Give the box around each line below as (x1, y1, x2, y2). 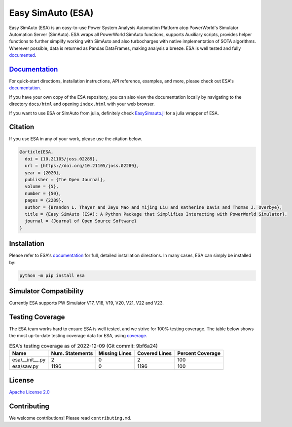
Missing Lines (98, 350, 132, 357)
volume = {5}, (25, 184, 59, 190)
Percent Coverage (177, 350, 221, 357)
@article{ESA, (19, 149, 54, 155)
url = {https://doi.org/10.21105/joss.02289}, (25, 163, 140, 169)
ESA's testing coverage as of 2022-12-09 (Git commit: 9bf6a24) (9, 343, 158, 349)
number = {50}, (25, 191, 62, 196)
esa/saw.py (12, 363, 39, 370)
